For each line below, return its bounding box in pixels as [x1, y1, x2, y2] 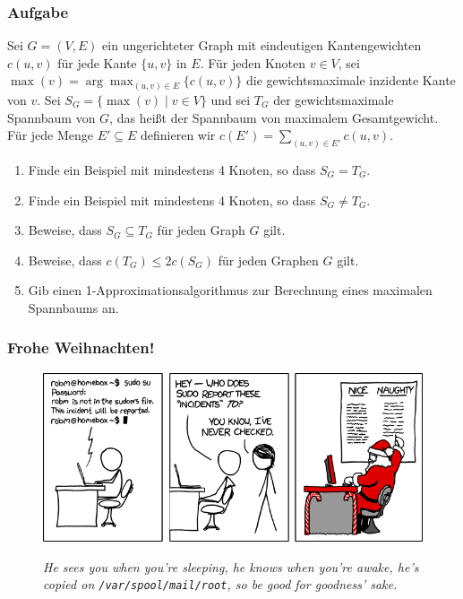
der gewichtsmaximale [273, 90, 394, 109]
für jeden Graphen [218, 250, 319, 269]
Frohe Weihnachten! [7, 336, 155, 359]
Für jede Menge [7, 126, 93, 144]
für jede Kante [57, 53, 137, 72]
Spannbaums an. [28, 298, 119, 317]
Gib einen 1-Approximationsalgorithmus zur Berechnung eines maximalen [28, 281, 433, 299]
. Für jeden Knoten [200, 53, 306, 72]
